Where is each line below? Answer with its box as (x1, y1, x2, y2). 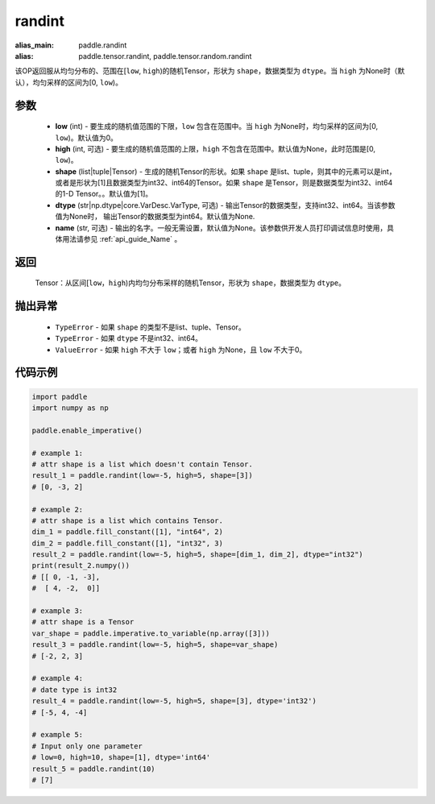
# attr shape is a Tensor (31, 617, 135, 627)
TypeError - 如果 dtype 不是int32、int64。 (55, 334, 203, 343)
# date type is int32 (31, 685, 118, 694)
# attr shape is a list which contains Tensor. (31, 516, 223, 525)
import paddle (31, 392, 88, 401)
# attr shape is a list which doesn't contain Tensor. (31, 459, 253, 469)
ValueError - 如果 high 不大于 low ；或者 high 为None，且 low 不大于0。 (55, 345, 307, 354)
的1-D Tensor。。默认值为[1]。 (55, 189, 153, 199)
